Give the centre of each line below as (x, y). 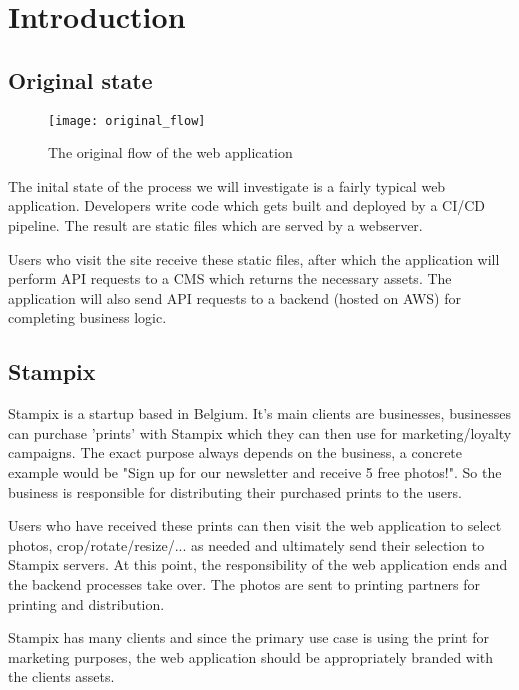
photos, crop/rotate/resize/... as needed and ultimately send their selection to (246, 544)
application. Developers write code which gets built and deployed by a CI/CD (247, 205)
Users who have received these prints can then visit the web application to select (255, 525)
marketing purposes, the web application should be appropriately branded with (251, 656)
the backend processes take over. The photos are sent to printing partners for (244, 583)
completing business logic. (87, 317)
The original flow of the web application (170, 152)
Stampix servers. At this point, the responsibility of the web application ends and (258, 564)
